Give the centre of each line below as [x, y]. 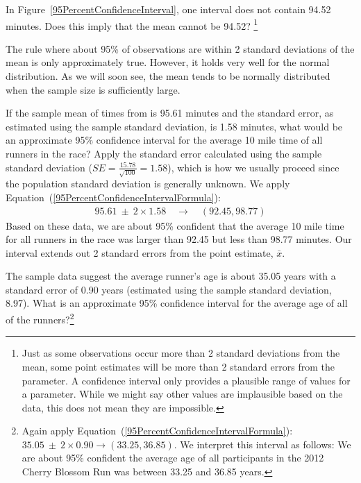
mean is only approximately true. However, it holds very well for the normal [168, 62]
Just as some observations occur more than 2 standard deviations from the [181, 353]
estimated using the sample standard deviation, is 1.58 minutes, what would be [174, 126]
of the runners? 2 [40, 318]
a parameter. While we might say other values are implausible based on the [182, 394]
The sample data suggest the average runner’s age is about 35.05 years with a [171, 276]
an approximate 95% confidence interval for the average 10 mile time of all [164, 140]
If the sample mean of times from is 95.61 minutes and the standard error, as [170, 113]
